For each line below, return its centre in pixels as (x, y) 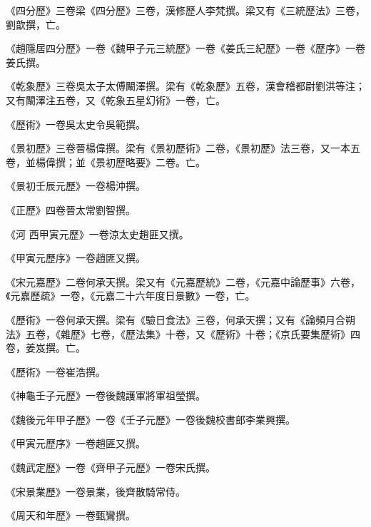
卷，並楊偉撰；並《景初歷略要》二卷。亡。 (106, 162)
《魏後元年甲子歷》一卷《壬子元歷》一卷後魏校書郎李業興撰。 (151, 419)
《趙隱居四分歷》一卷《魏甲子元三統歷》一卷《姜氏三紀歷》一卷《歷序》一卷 (185, 48)
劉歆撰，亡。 (36, 24)
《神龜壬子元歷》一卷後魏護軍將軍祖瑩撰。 (106, 395)
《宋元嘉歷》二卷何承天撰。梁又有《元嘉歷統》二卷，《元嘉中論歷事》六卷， (183, 281)
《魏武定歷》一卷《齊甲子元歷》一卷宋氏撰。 (111, 467)
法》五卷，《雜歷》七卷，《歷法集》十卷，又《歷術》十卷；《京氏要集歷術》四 (183, 333)
